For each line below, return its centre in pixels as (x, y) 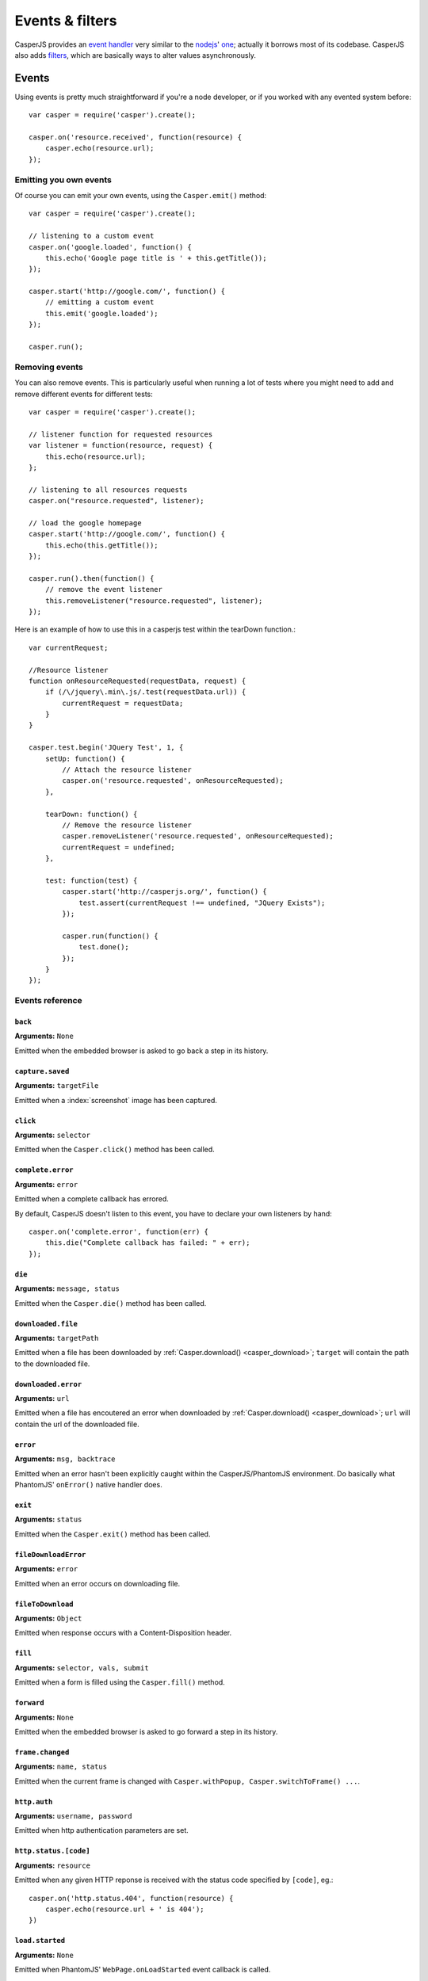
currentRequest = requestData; (123, 703)
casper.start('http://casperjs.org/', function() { (164, 892)
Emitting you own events (63, 180)
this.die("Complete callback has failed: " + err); (147, 1243)
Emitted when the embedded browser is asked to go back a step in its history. (141, 1051)
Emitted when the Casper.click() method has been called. (115, 1150)
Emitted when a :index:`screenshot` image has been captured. (116, 1100)
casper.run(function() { (110, 936)
